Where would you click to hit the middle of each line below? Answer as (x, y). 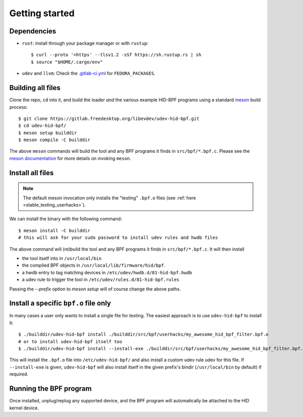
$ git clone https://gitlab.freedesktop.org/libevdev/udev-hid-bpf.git (109, 118)
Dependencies (33, 31)
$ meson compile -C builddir (54, 140)
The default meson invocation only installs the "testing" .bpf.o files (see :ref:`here (110, 198)
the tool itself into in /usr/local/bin (62, 259)
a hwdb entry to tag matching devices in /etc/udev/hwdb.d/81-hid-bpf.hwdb (107, 272)
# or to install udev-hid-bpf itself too (70, 341)
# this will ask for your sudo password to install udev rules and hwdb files (118, 238)
